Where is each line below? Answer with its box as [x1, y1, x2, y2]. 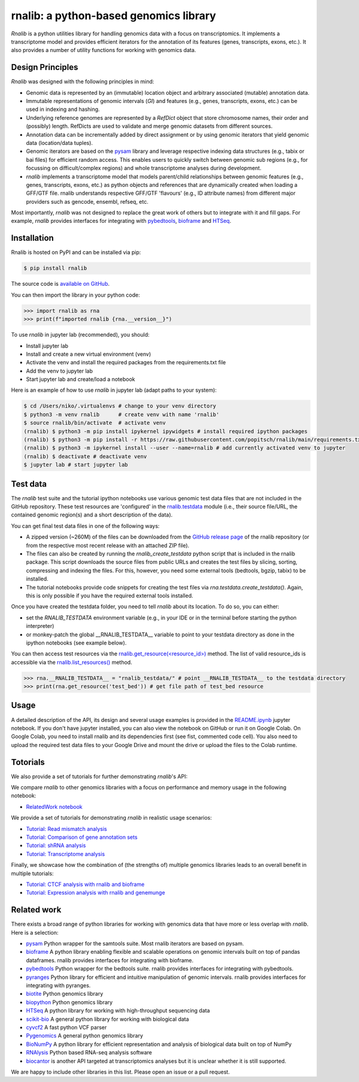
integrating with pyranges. [26, 981, 91, 989]
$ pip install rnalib [23, 265, 87, 272]
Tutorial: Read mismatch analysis [26, 825, 107, 832]
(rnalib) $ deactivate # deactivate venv [23, 453, 147, 460]
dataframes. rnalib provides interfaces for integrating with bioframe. [26, 956, 194, 964]
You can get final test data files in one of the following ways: [11, 522, 160, 530]
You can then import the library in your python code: [11, 291, 140, 298]
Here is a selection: [11, 929, 59, 936]
